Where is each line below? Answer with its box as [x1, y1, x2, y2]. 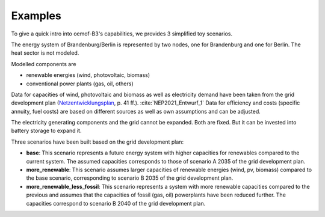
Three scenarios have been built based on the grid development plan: [11, 138, 184, 145]
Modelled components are [11, 60, 76, 67]
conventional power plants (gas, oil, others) [26, 80, 134, 87]
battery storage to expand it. [11, 127, 82, 135]
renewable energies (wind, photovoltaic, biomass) [26, 72, 150, 79]
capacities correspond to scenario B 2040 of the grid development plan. [26, 200, 206, 207]
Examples [11, 9, 61, 22]
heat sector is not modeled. [11, 49, 79, 57]
